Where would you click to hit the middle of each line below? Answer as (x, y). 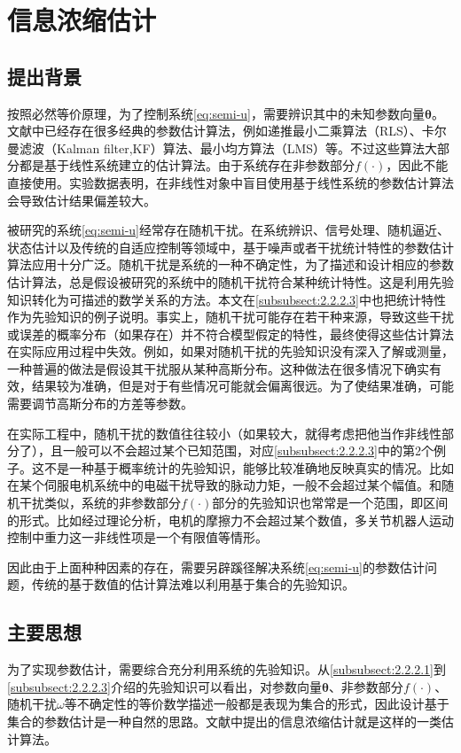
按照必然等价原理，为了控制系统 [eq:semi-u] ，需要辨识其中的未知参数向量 (216, 113)
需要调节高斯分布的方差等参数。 (100, 404)
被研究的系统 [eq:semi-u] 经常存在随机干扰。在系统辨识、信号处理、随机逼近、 (229, 230)
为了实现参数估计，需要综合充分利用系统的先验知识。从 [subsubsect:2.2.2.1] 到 (227, 669)
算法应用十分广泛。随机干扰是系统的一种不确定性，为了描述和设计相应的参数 (230, 264)
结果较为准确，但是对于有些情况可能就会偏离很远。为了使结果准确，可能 (242, 386)
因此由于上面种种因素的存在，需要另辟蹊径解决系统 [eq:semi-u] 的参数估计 (216, 567)
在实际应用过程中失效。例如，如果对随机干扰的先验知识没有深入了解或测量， (230, 351)
